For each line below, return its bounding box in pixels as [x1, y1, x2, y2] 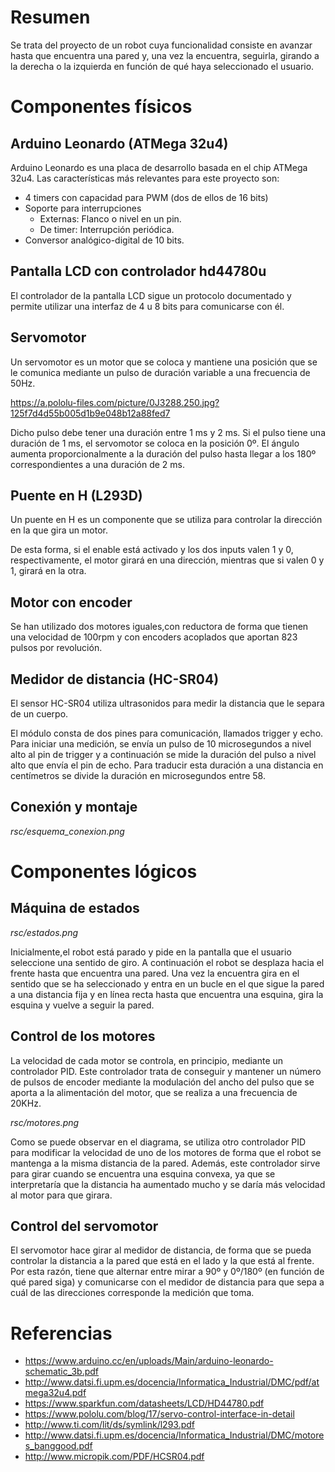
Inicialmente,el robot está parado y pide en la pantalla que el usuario [10, 946, 292, 958]
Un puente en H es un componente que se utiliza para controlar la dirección [10, 514, 323, 526]
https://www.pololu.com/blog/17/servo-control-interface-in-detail [24, 1408, 295, 1420]
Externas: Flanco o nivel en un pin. [39, 212, 182, 225]
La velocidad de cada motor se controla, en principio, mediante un [10, 1054, 284, 1066]
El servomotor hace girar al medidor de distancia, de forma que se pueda [10, 1244, 312, 1256]
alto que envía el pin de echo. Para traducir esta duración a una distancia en [10, 759, 324, 771]
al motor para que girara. [10, 1189, 113, 1201]
